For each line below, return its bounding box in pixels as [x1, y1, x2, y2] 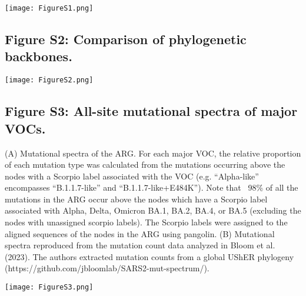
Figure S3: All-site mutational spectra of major [5, 102, 298, 120]
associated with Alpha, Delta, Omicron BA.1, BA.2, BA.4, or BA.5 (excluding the [5, 204, 301, 217]
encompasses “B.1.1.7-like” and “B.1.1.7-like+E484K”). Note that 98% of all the [5, 181, 298, 194]
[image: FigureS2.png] [5, 76, 94, 85]
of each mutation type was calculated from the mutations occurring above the [5, 158, 285, 171]
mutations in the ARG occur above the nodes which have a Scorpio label [5, 192, 268, 205]
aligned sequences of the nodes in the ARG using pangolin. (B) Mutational [5, 227, 275, 240]
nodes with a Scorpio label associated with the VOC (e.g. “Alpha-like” [5, 169, 259, 182]
